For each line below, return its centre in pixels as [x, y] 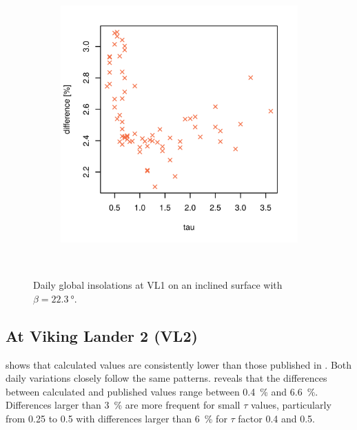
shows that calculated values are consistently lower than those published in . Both [179, 364]
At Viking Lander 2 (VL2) [102, 335]
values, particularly [291, 405]
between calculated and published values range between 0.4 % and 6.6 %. [162, 391]
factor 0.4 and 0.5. [276, 418]
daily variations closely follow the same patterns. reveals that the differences [166, 378]
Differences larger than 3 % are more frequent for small [123, 405]
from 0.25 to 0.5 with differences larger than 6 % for [116, 418]
